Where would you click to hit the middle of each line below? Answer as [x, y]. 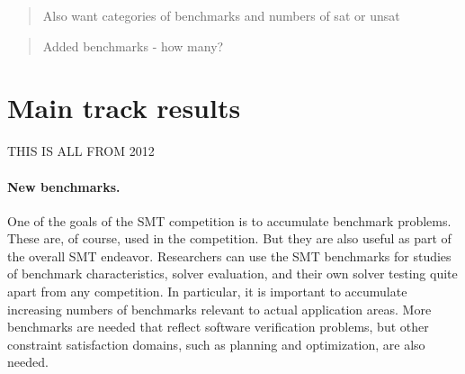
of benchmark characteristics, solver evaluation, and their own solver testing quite [232, 274]
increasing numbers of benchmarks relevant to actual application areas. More [219, 309]
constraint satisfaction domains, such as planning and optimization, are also [216, 344]
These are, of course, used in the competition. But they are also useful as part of [229, 238]
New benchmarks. [64, 186]
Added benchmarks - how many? [133, 46]
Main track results [124, 108]
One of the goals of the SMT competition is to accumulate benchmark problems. [229, 220]
